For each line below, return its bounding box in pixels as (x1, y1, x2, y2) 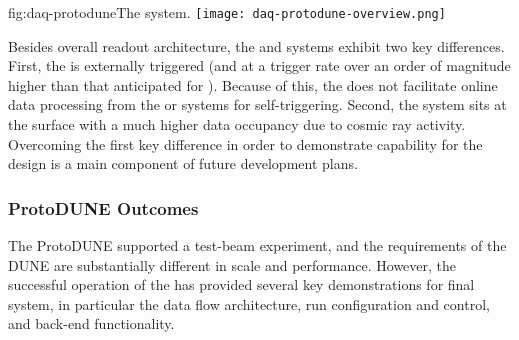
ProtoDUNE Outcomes (8, 195, 199, 220)
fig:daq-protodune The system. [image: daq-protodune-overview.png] (8, 2, 446, 22)
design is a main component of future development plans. (8, 153, 358, 174)
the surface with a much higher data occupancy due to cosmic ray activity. (8, 114, 466, 135)
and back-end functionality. (8, 313, 175, 334)
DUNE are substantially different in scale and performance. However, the (8, 254, 457, 275)
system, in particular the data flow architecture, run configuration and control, (8, 293, 490, 314)
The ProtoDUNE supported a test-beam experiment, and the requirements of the (8, 235, 507, 256)
